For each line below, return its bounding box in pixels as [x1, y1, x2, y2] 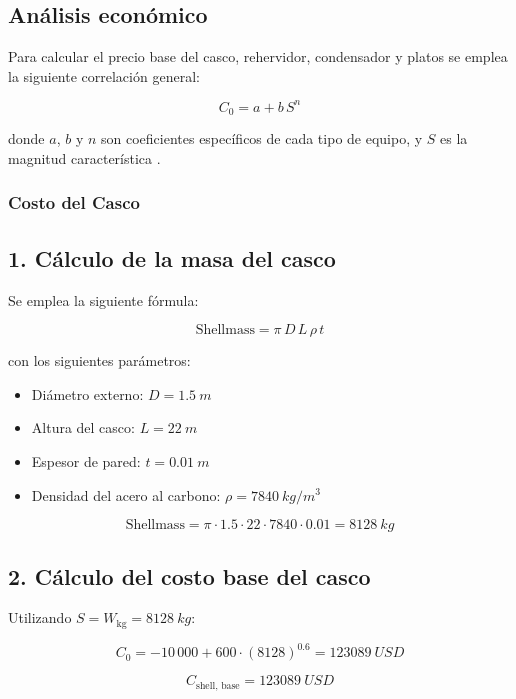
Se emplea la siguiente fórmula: [8, 289, 199, 310]
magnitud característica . [8, 147, 161, 168]
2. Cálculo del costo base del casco [8, 560, 371, 591]
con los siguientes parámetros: [8, 350, 191, 371]
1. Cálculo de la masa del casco [8, 242, 336, 273]
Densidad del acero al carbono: [31, 484, 221, 505]
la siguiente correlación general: [8, 65, 200, 86]
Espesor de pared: [31, 450, 141, 471]
